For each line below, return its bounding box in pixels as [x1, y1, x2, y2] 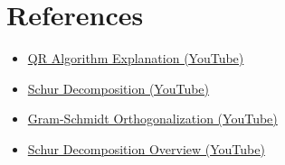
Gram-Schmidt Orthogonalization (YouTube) [27, 109, 278, 128]
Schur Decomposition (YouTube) [27, 78, 210, 97]
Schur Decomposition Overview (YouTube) [27, 139, 265, 158]
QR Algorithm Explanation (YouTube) [27, 49, 244, 68]
